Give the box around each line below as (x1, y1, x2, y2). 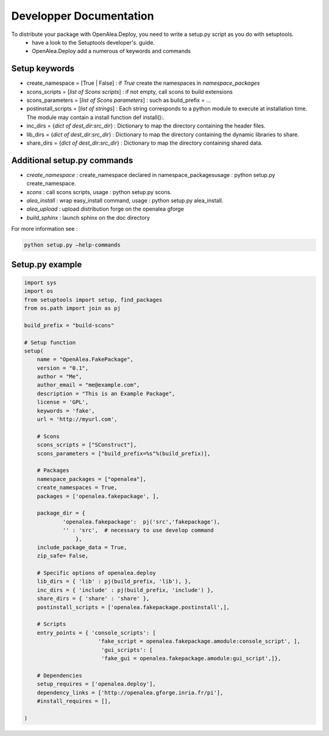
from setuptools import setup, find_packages (24, 296, 163, 303)
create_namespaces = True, (37, 484, 118, 491)
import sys (24, 279, 57, 286)
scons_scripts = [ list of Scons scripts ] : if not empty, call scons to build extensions (26, 88, 233, 95)
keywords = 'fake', (37, 407, 96, 414)
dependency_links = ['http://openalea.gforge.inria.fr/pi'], (37, 689, 224, 696)
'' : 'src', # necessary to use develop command (62, 527, 214, 534)
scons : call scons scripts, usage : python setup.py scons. (26, 188, 172, 195)
